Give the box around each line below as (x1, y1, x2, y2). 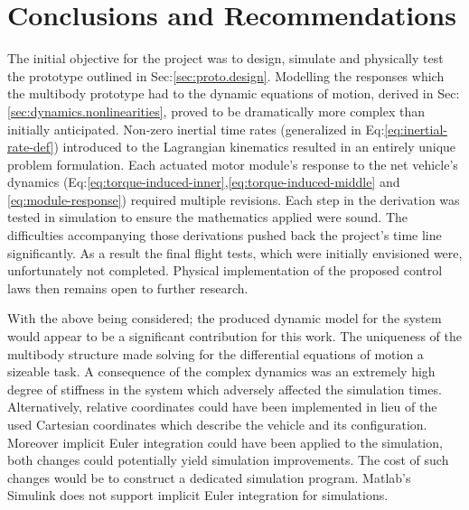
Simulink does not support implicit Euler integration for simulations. (7, 486, 389, 505)
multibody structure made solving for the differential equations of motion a (7, 344, 424, 363)
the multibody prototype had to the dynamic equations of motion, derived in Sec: (7, 84, 460, 103)
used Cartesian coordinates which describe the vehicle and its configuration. (7, 415, 427, 433)
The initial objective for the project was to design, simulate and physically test (7, 49, 444, 68)
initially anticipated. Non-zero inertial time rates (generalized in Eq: (7, 119, 385, 138)
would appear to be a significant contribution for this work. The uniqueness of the (7, 327, 462, 346)
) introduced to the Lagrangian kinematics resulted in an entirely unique (53, 137, 456, 156)
